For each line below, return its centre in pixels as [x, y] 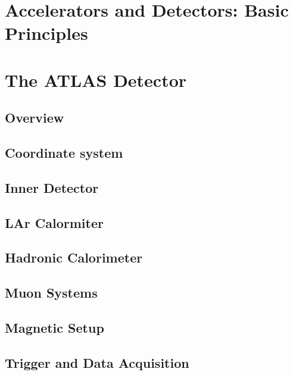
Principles [46, 33]
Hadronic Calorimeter [74, 257]
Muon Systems [51, 293]
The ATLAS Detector [96, 79]
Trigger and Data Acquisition [97, 362]
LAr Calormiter [54, 222]
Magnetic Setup [54, 328]
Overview [35, 118]
